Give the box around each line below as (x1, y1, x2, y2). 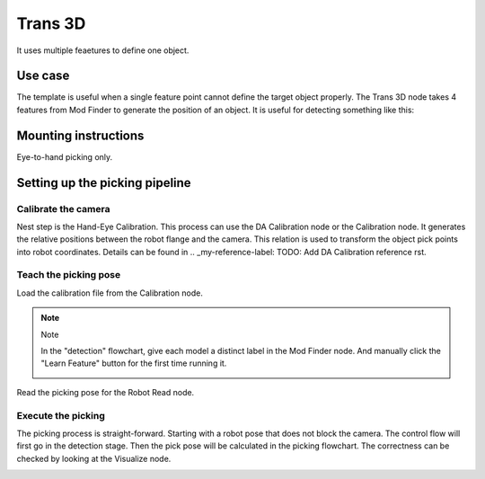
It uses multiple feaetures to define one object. (16, 45, 190, 56)
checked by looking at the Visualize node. (16, 453, 172, 464)
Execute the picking (16, 409, 105, 421)
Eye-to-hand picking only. (16, 151, 113, 162)
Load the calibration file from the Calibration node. (16, 288, 204, 298)
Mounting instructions (16, 128, 145, 143)
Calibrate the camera (16, 202, 110, 215)
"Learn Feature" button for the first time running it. (40, 358, 227, 368)
